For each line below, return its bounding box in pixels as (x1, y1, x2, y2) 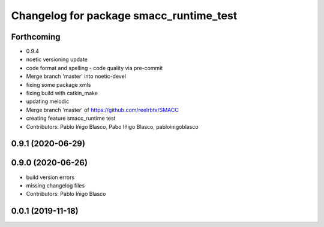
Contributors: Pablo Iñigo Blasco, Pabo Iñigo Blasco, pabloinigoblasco (26, 123, 199, 130)
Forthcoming (11, 32, 61, 42)
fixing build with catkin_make (26, 90, 98, 97)
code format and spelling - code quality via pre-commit (26, 64, 163, 71)
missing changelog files (26, 181, 85, 189)
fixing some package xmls (26, 81, 91, 88)
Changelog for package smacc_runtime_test (11, 9, 238, 22)
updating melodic (26, 98, 70, 105)
